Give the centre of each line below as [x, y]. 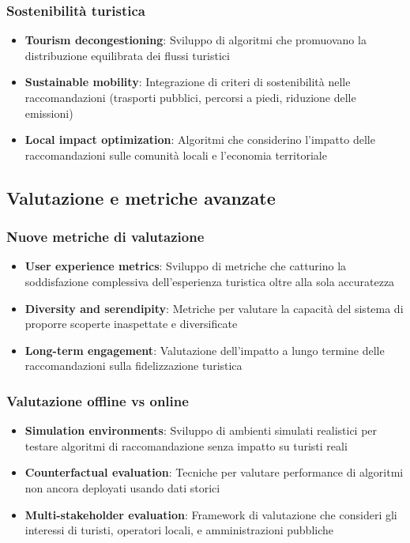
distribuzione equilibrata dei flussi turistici [127, 55]
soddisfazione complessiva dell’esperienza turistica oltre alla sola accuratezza [210, 281]
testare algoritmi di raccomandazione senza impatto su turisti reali [186, 445]
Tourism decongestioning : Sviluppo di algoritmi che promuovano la [196, 40]
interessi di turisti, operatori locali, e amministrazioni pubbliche [179, 530]
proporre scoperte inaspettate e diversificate [131, 324]
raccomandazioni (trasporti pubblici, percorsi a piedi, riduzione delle [190, 97]
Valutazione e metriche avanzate [141, 197]
